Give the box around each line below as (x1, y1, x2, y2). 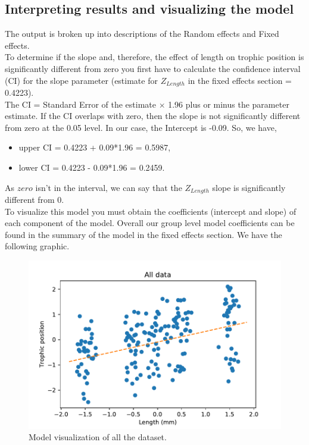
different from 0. (5, 193, 64, 206)
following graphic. (5, 240, 70, 252)
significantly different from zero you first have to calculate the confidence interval (5, 62, 301, 74)
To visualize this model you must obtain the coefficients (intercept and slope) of (5, 205, 296, 217)
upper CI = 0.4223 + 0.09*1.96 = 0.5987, (18, 141, 171, 153)
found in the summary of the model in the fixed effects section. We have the (5, 228, 282, 240)
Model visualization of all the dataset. (29, 431, 167, 443)
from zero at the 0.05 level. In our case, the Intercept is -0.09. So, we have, (5, 121, 277, 133)
